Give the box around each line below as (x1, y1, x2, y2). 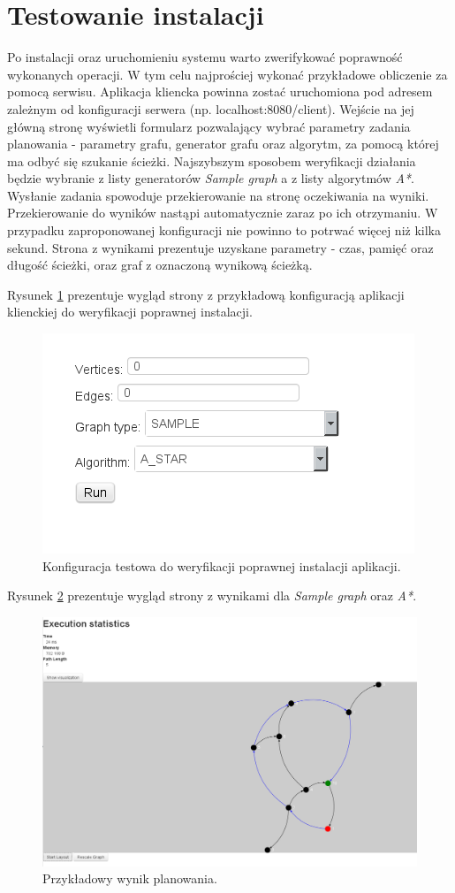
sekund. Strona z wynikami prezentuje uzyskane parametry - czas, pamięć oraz (7, 238, 434, 256)
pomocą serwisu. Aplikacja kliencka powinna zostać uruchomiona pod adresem (7, 82, 433, 101)
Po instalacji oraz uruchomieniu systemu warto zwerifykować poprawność (7, 48, 403, 66)
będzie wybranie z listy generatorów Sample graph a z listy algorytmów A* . (7, 169, 414, 187)
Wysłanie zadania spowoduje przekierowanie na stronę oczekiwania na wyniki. (7, 186, 429, 204)
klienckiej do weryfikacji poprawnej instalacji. (7, 302, 253, 321)
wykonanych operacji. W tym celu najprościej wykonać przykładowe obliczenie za (7, 65, 448, 83)
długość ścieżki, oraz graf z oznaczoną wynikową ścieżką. (7, 256, 313, 274)
